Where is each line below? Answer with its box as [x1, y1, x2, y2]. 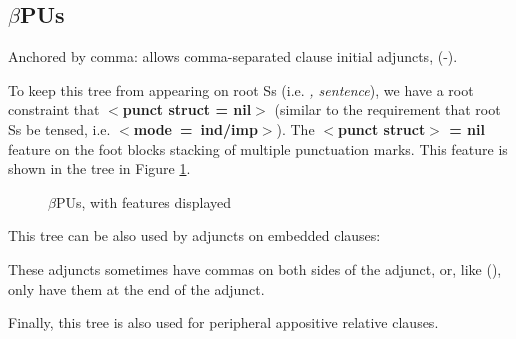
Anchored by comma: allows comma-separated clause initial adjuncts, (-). [8, 46, 458, 67]
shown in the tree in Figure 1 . [8, 158, 191, 179]
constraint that [8, 99, 100, 120]
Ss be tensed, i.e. [8, 118, 111, 139]
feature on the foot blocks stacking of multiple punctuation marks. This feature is [8, 138, 508, 159]
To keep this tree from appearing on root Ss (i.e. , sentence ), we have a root [8, 79, 474, 100]
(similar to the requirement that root [274, 99, 501, 120]
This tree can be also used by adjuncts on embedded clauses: [8, 225, 381, 246]
